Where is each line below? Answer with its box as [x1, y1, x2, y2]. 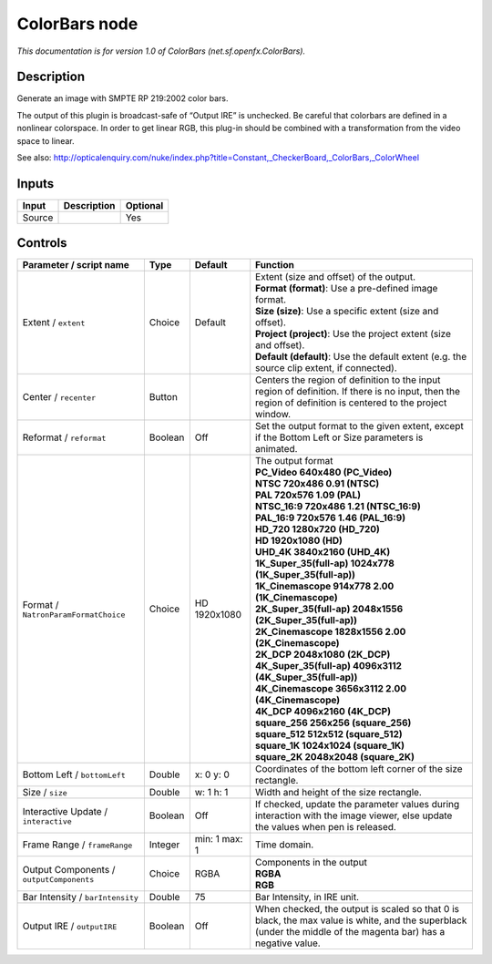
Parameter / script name [22, 259, 129, 272]
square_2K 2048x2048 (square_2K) [255, 751, 415, 764]
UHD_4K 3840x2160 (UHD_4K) [255, 546, 391, 559]
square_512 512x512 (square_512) [255, 728, 403, 741]
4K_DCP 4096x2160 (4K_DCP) [255, 705, 392, 718]
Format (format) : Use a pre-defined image [255, 282, 438, 295]
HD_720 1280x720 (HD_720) [255, 523, 380, 536]
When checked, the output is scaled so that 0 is [255, 903, 460, 916]
